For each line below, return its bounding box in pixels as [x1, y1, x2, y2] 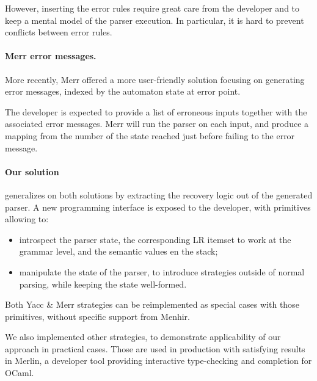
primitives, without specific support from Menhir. [5, 310, 190, 322]
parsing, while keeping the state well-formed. [19, 277, 187, 290]
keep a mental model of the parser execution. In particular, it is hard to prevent [5, 13, 304, 26]
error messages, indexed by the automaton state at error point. [5, 85, 241, 98]
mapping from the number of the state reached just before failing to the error [5, 129, 295, 142]
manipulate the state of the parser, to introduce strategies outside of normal [19, 265, 305, 278]
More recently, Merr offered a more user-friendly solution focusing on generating [5, 73, 305, 85]
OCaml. [5, 366, 34, 379]
